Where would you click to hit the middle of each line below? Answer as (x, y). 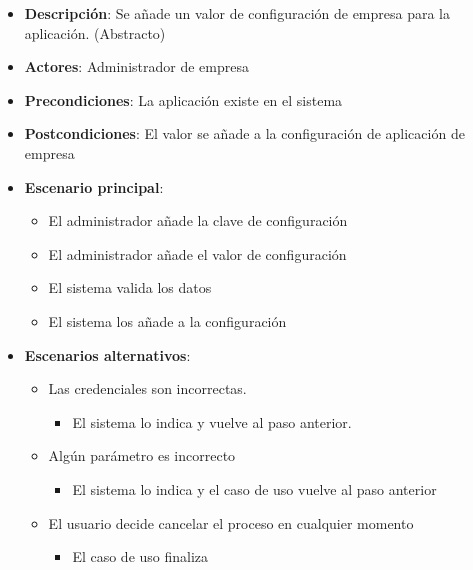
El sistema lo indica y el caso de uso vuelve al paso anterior (254, 488)
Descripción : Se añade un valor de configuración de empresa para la (237, 13)
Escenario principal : (94, 186)
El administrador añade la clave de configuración (198, 220)
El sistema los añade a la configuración (167, 320)
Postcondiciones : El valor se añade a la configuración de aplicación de (244, 133)
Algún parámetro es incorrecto (142, 455)
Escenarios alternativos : (107, 354)
